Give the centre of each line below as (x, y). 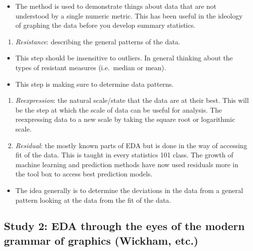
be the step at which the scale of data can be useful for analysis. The (119, 109)
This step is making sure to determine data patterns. (95, 84)
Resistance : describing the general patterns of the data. (98, 41)
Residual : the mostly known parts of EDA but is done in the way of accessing (131, 145)
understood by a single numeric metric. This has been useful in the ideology (129, 15)
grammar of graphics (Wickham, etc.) (101, 240)
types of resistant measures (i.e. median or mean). (91, 67)
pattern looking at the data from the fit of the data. (93, 200)
